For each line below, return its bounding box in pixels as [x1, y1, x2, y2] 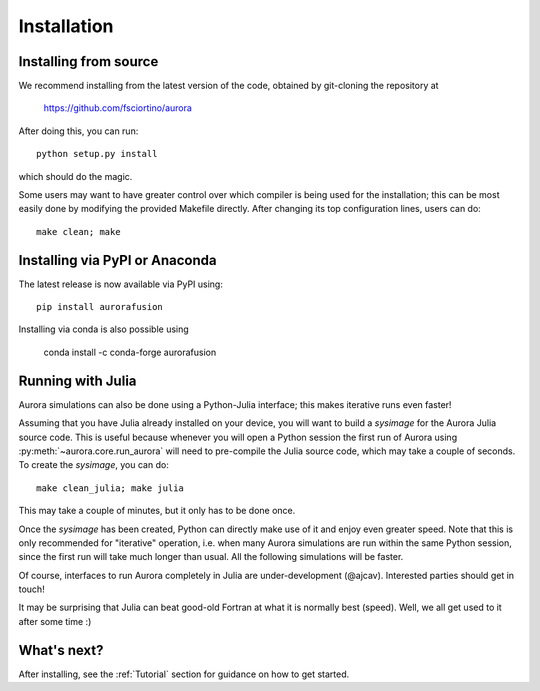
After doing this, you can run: [18, 125, 139, 137]
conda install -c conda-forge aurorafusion [43, 346, 217, 358]
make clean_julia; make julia [36, 482, 185, 494]
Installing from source [18, 53, 159, 70]
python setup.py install [36, 148, 158, 160]
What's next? [18, 641, 104, 659]
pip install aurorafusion [36, 301, 164, 313]
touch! [18, 583, 45, 595]
